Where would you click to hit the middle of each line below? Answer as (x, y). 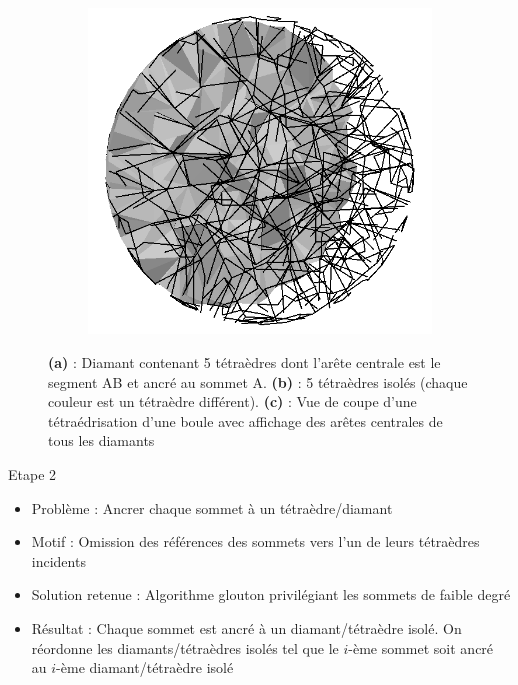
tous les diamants (101, 440)
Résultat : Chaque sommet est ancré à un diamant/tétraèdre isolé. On (246, 628)
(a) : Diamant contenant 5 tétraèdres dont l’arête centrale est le (244, 362)
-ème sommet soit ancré (421, 647)
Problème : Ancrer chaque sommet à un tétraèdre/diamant (212, 507)
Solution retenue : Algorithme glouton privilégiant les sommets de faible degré (271, 594)
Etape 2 (32, 474)
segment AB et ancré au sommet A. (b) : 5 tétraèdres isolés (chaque (258, 381)
